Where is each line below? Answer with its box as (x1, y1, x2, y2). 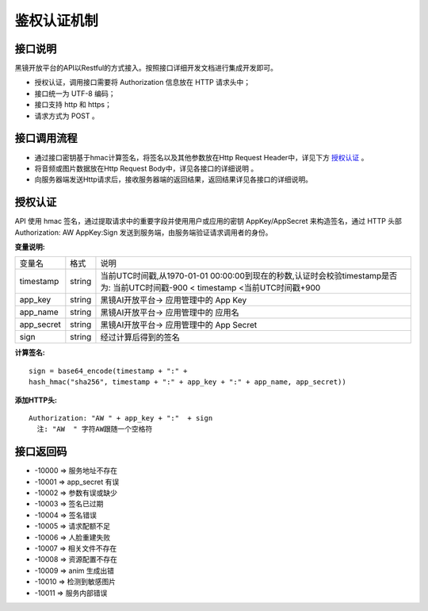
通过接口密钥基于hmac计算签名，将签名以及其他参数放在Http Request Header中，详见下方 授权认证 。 (34, 152, 369, 162)
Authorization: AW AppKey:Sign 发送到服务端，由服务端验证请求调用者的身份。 (14, 227, 273, 237)
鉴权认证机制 (14, 12, 99, 29)
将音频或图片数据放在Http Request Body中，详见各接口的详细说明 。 (34, 163, 258, 173)
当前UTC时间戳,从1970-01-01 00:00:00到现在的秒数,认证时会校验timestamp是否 (100, 271, 398, 282)
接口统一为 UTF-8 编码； (34, 88, 116, 98)
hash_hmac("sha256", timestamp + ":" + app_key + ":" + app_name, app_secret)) (29, 378, 346, 386)
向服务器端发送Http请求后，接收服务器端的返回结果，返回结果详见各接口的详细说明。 (34, 175, 313, 184)
